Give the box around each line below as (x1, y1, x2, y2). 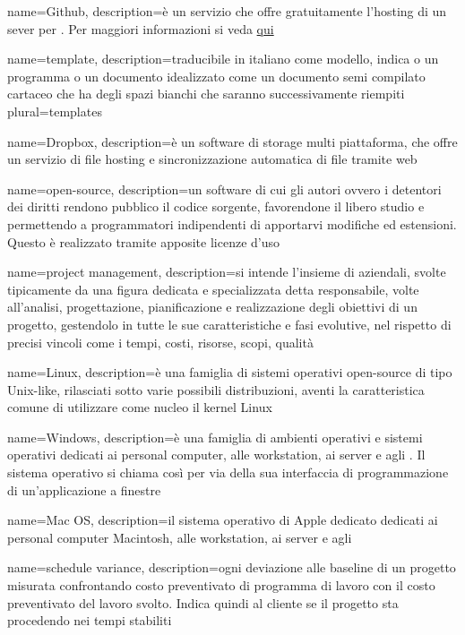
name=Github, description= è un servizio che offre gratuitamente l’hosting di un (7, 2, 447, 20)
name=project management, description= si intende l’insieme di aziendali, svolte (7, 262, 446, 281)
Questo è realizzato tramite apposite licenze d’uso (7, 232, 280, 251)
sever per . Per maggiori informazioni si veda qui (7, 19, 274, 38)
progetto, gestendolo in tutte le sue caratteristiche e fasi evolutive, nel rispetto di (7, 314, 452, 333)
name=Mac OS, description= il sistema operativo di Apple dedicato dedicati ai (7, 511, 438, 529)
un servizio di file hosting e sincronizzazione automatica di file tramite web (7, 150, 418, 168)
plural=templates (7, 101, 102, 120)
